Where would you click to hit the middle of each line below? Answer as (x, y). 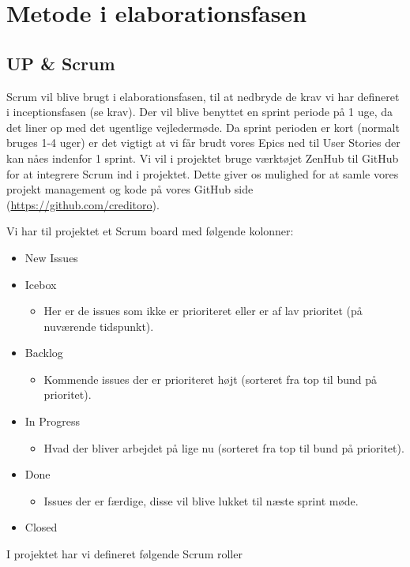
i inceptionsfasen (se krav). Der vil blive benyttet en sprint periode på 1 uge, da (200, 112)
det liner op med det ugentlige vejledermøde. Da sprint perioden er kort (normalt (203, 127)
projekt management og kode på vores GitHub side (130, 189)
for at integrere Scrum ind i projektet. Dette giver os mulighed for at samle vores (203, 173)
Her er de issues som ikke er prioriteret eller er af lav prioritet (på (203, 311)
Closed (41, 527)
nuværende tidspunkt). (99, 326)
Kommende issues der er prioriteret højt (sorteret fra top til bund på (211, 379)
